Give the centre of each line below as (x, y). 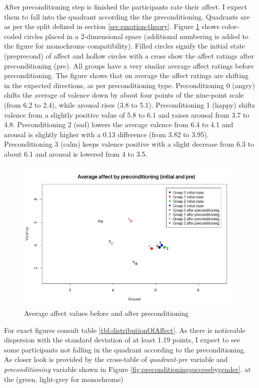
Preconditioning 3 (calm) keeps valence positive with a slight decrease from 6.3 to (129, 144)
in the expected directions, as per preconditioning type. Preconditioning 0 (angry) (129, 85)
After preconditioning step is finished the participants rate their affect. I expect (126, 7)
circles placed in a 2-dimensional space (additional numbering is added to (136, 36)
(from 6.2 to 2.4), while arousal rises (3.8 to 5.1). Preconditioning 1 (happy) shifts (129, 104)
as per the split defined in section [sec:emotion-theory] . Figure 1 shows (112, 26)
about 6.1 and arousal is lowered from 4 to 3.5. (76, 153)
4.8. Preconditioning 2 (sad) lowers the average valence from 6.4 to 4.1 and (119, 124)
